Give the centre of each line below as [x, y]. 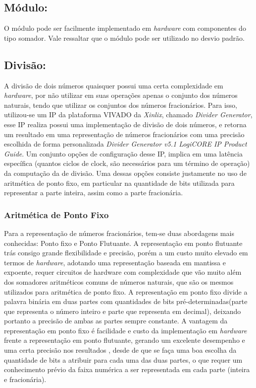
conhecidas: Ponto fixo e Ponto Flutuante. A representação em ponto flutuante [123, 243]
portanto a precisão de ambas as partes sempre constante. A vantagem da [116, 321]
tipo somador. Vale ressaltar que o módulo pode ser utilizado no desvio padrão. [124, 38]
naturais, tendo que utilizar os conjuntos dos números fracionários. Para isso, [121, 105]
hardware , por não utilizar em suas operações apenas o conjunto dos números [121, 95]
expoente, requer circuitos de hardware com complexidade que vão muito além [123, 272]
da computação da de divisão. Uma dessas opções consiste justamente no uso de [125, 173]
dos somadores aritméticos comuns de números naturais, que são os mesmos [119, 281]
